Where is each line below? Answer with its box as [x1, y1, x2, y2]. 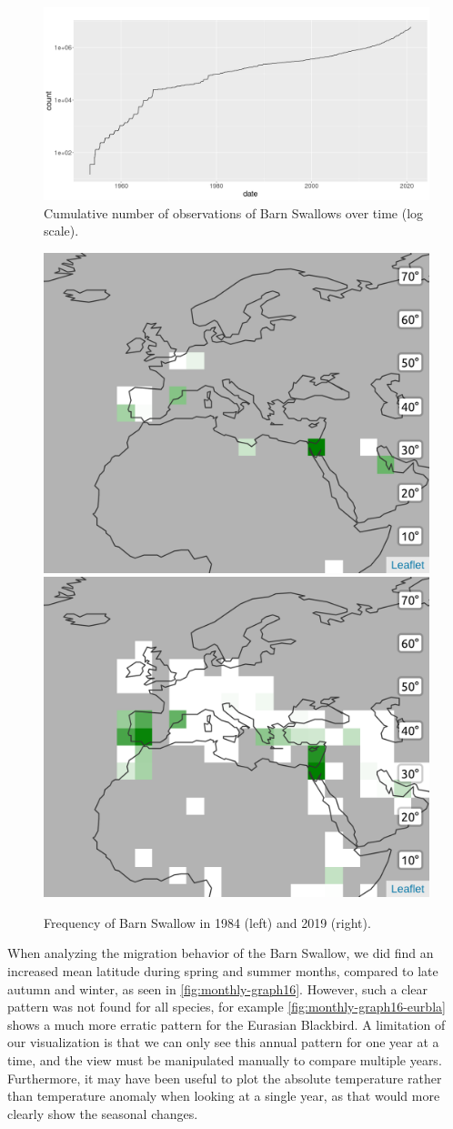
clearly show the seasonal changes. [7, 1104, 198, 1123]
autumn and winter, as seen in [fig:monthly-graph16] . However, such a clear [7, 979, 428, 998]
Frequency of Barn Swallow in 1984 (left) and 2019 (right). [44, 912, 371, 932]
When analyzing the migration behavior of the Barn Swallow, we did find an [7, 943, 434, 963]
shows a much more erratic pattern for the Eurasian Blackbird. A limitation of [7, 1014, 446, 1033]
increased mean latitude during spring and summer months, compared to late [7, 962, 438, 981]
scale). [44, 221, 79, 240]
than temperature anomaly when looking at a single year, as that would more [7, 1086, 440, 1105]
